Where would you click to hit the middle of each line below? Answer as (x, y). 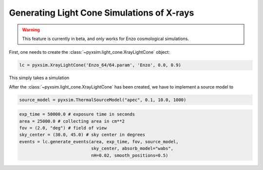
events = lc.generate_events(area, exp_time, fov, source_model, (99, 141)
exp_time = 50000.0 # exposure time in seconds (77, 114)
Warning (31, 30)
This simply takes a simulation (39, 78)
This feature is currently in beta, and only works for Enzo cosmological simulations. (106, 39)
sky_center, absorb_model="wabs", (132, 149)
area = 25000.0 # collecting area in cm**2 (72, 121)
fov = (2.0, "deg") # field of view (63, 128)
